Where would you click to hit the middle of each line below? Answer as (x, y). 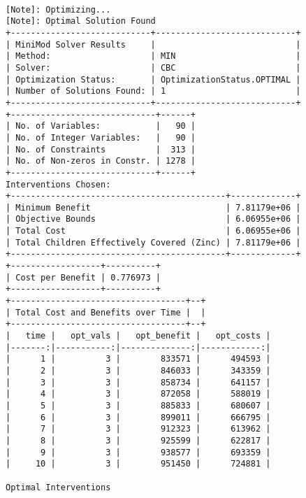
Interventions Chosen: (58, 184)
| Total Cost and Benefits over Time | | (106, 312)
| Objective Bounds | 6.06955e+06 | (153, 219)
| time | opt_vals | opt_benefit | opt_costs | (138, 336)
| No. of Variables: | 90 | (101, 126)
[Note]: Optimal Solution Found (81, 21)
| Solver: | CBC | (153, 67)
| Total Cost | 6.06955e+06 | (153, 231)
